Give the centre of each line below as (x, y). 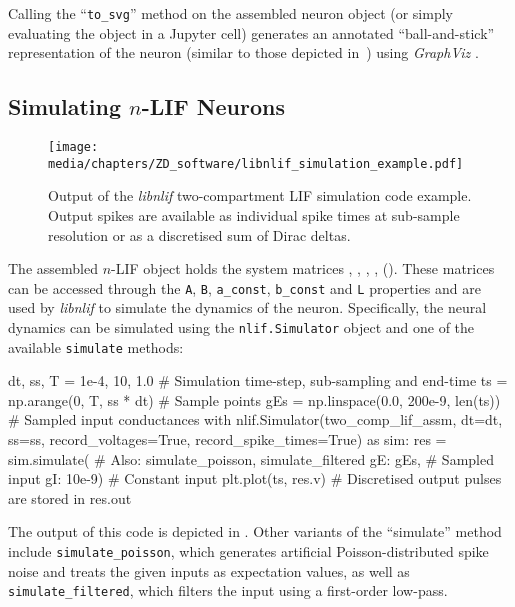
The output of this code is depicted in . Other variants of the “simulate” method (255, 531)
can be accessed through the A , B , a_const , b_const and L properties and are (244, 287)
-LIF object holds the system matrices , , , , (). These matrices (303, 268)
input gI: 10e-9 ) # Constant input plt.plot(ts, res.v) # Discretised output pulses (255, 478)
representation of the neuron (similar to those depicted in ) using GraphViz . (243, 52)
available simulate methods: (96, 346)
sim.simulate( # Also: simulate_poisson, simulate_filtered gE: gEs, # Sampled (251, 458)
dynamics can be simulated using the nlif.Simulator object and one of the (241, 326)
